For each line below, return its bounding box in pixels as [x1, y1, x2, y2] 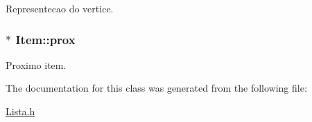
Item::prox [15, 30, 76, 48]
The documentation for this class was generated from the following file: [6, 81, 307, 95]
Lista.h [6, 104, 35, 118]
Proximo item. [6, 57, 67, 72]
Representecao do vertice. [6, 1, 114, 15]
